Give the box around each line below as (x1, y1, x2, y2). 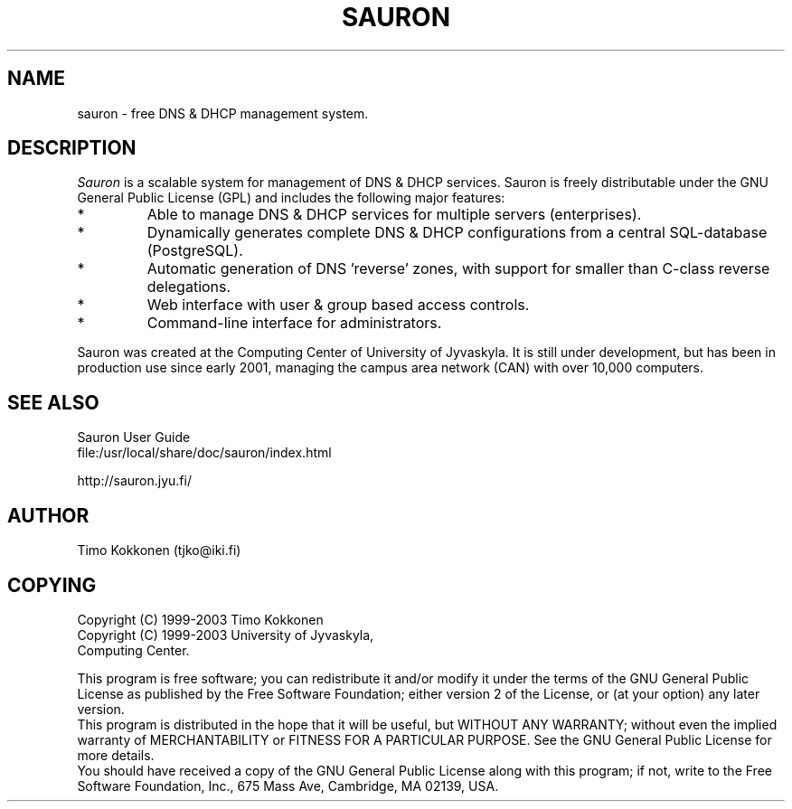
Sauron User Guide (77, 429, 191, 446)
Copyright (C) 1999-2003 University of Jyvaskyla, (77, 626, 374, 643)
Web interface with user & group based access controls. (146, 296, 530, 315)
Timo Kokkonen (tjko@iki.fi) (77, 542, 241, 559)
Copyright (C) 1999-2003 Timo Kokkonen (77, 611, 324, 627)
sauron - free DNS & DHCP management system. (77, 105, 369, 121)
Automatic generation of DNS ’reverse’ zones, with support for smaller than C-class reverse (146, 259, 770, 278)
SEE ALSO (7, 390, 99, 414)
